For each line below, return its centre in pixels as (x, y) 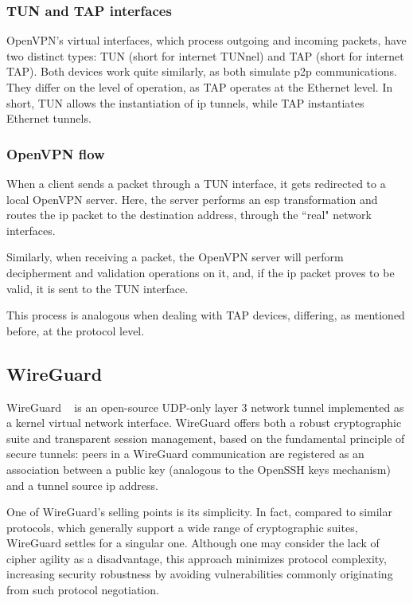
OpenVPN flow (56, 153)
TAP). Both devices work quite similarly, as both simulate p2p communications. (202, 71)
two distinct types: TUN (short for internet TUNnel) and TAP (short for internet (205, 55)
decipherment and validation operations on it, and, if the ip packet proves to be (201, 272)
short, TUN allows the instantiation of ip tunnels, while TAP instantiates (185, 102)
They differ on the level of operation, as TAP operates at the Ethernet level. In (200, 87)
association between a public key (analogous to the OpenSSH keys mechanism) (199, 469)
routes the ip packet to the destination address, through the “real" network (189, 215)
